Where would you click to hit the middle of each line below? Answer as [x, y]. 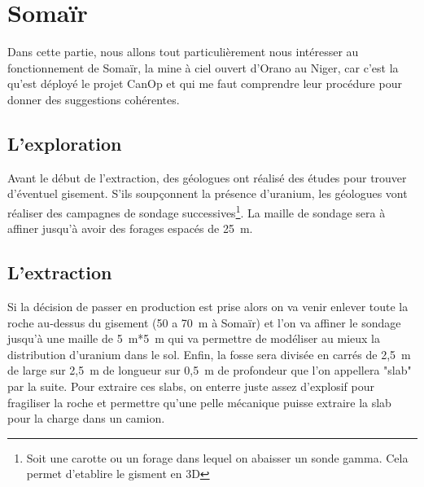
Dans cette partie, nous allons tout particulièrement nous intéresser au [183, 52]
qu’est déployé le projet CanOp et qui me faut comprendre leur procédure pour [205, 83]
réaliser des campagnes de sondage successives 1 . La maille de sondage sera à [197, 211]
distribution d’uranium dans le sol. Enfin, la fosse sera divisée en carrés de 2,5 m [209, 354]
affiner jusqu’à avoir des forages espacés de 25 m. [130, 228]
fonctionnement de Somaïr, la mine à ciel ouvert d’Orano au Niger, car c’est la [203, 67]
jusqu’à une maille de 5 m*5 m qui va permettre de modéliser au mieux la [194, 338]
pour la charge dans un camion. [86, 418]
